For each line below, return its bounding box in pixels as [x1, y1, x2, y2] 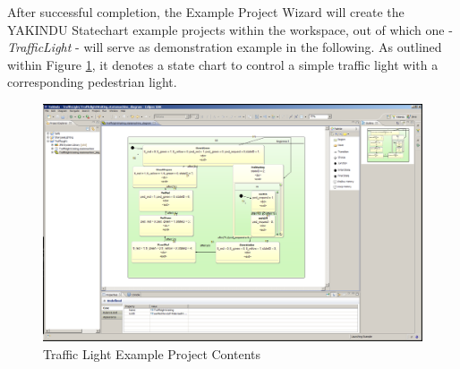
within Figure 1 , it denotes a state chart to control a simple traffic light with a [7, 55, 439, 73]
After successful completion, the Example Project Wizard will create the [7, 3, 405, 21]
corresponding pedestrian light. [7, 73, 177, 91]
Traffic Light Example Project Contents [43, 344, 261, 363]
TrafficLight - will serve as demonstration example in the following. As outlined [7, 38, 442, 56]
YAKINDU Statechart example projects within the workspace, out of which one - [7, 20, 453, 39]
